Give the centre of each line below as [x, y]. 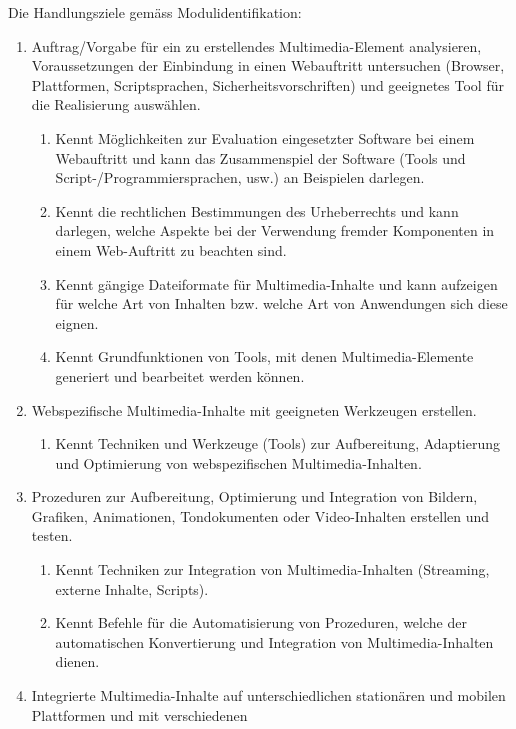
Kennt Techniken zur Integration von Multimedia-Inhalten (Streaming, [272, 569]
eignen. [77, 322]
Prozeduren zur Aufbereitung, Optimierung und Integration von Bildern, [254, 496]
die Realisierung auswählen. [116, 104]
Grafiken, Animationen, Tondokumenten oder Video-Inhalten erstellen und [260, 515]
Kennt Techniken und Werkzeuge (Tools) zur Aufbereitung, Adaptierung [277, 443]
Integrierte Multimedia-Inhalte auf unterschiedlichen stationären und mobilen [268, 695]
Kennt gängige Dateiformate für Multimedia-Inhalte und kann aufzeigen [276, 283]
